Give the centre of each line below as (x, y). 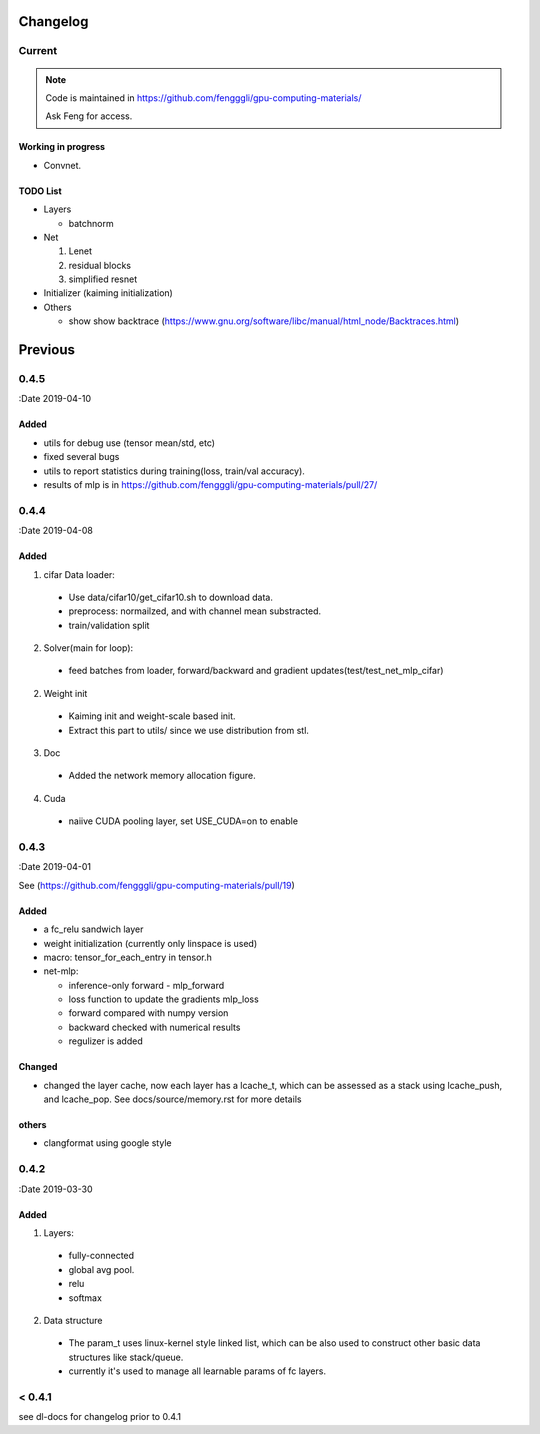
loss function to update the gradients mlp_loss (163, 999)
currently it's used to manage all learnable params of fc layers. (197, 1371)
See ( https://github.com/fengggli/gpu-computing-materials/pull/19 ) (156, 885)
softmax (85, 1297)
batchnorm (91, 223)
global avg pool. (101, 1269)
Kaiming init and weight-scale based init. (152, 716)
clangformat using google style (107, 1143)
